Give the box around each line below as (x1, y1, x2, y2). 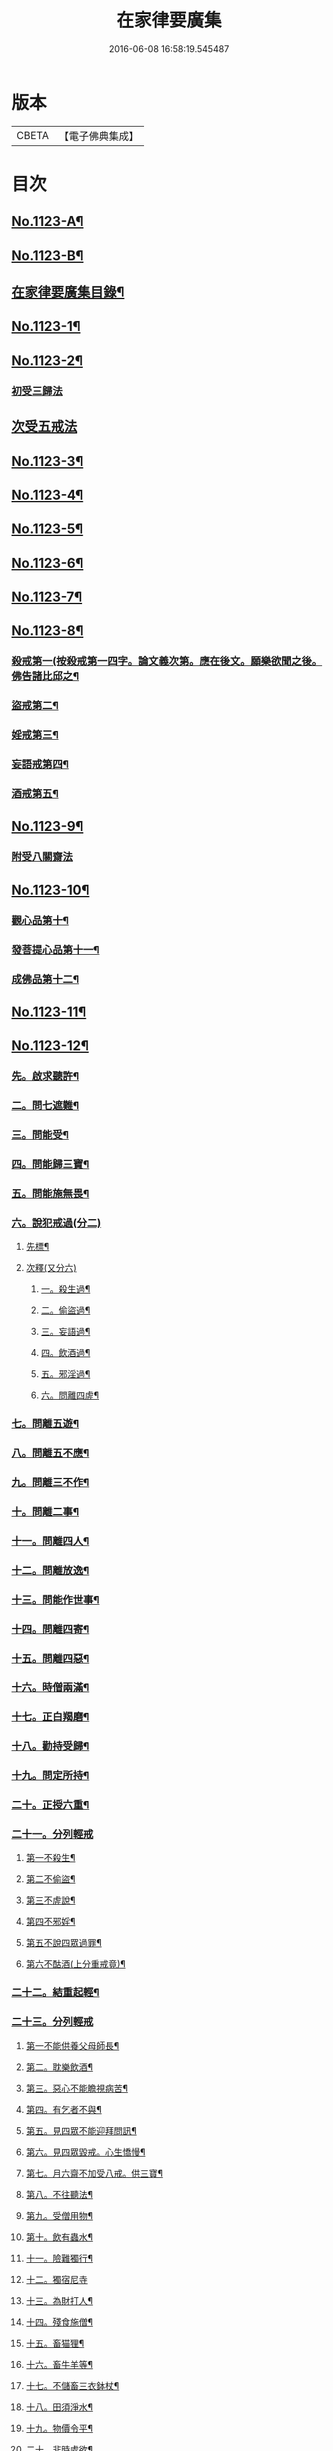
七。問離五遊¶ (11, 1417, 79, 1431)
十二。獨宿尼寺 (25, 2273, 88, 2285)
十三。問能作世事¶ (11, 1592, 100, 1606)
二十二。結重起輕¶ (11, 1986, 100, 2000)
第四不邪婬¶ (25, 1916, 76, 1928)
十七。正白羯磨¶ (11, 1710, 90, 1724)
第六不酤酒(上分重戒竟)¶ (25, 1958, 126, 1970)
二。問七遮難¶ (11, 1099, 79, 1113)
